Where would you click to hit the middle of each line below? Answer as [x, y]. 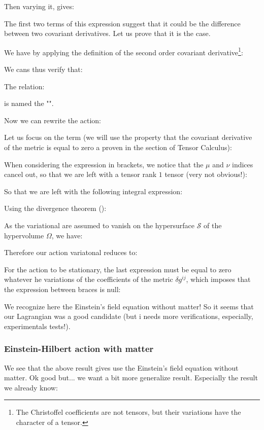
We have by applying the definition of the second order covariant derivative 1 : [124, 51]
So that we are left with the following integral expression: [93, 191]
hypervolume [24, 235]
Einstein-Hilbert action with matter [79, 349]
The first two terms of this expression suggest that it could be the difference [122, 23]
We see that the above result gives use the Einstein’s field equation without [121, 367]
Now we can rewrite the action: [53, 120]
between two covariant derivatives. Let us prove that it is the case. [107, 33]
